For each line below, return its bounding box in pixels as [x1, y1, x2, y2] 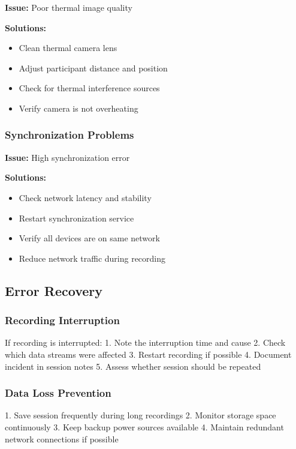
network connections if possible [5, 432, 119, 445]
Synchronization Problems [5, 127, 134, 142]
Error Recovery [5, 281, 103, 300]
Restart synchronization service [19, 211, 134, 224]
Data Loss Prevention [5, 385, 111, 400]
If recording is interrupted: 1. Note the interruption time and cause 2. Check [5, 336, 286, 349]
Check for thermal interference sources [19, 82, 160, 94]
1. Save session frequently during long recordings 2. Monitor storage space [5, 409, 276, 421]
